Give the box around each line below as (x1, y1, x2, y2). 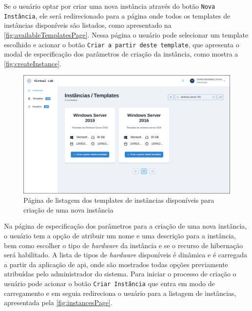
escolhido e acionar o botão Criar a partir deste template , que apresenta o (4, 39, 239, 49)
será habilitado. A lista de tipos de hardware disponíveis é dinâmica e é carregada (4, 250, 247, 260)
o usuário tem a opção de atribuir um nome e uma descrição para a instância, (4, 230, 236, 240)
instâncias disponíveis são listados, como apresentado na (4, 20, 172, 30)
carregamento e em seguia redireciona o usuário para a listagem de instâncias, (4, 288, 236, 298)
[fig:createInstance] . (4, 58, 61, 68)
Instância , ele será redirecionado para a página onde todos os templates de (4, 10, 231, 20)
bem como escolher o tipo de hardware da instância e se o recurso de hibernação (4, 240, 243, 250)
